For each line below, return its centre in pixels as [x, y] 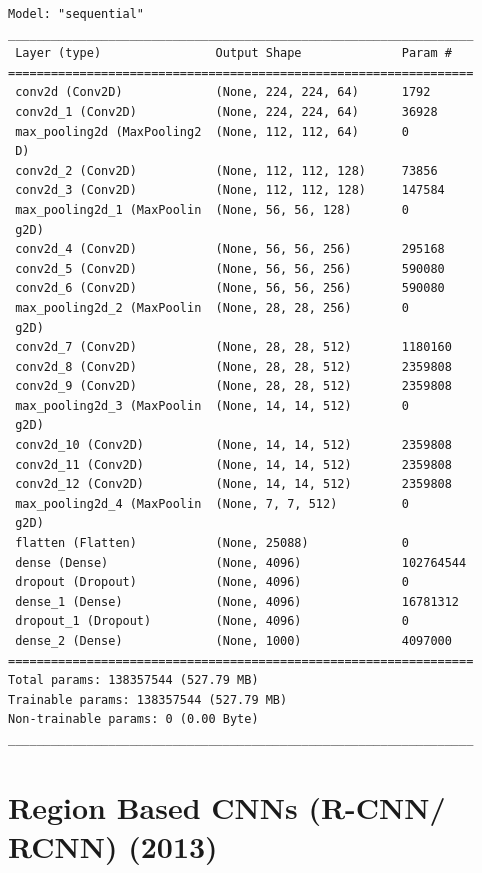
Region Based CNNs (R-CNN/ [227, 806]
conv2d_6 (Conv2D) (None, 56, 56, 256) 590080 [230, 288]
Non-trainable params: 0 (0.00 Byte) [133, 719]
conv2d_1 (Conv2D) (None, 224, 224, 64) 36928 [226, 111]
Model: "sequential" [76, 14]
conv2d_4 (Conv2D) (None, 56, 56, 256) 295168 [230, 249]
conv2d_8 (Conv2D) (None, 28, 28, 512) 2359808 [233, 366]
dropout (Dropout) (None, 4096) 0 [212, 582]
